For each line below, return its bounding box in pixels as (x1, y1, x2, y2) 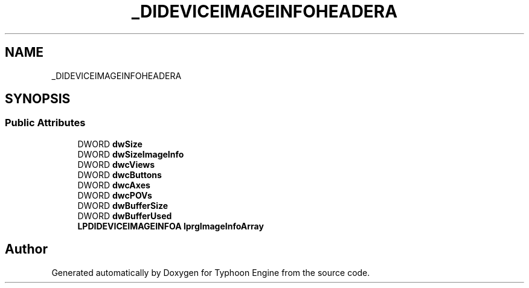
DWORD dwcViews (77, 159, 155, 170)
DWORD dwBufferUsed (77, 210, 172, 221)
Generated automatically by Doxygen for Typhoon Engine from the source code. (51, 267, 370, 278)
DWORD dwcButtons (77, 169, 162, 180)
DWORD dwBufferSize (77, 200, 168, 211)
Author (5, 242, 48, 257)
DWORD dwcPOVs (77, 190, 152, 200)
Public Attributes (5, 117, 86, 129)
